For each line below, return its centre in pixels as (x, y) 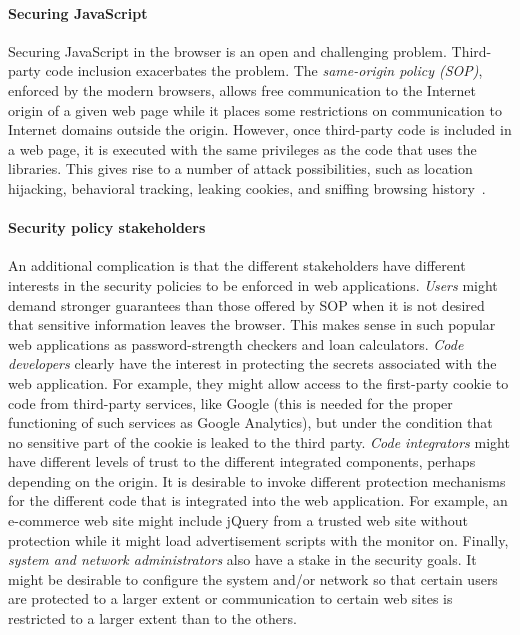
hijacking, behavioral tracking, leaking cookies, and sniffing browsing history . (247, 187)
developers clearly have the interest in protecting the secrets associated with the (252, 363)
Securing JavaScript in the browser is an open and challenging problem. (227, 50)
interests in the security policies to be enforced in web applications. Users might (253, 284)
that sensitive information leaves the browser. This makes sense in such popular (252, 324)
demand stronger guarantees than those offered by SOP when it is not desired (246, 304)
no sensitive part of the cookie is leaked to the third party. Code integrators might (259, 441)
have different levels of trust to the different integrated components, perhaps (242, 461)
